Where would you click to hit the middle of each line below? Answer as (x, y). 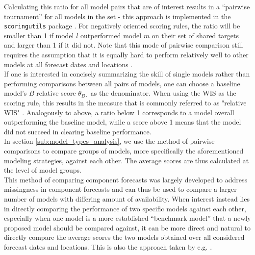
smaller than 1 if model (39, 35)
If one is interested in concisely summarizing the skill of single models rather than (127, 74)
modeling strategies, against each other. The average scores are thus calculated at (127, 160)
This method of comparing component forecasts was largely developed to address (126, 179)
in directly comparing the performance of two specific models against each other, (125, 208)
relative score (56, 93)
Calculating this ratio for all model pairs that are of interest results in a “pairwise (127, 6)
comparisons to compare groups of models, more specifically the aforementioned (124, 150)
